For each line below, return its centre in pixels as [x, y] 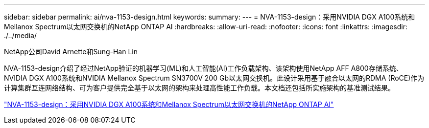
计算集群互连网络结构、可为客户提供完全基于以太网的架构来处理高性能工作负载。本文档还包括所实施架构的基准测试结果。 [199, 88]
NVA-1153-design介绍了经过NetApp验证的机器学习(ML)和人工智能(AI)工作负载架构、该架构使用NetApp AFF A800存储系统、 [203, 68]
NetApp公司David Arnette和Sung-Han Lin [71, 52]
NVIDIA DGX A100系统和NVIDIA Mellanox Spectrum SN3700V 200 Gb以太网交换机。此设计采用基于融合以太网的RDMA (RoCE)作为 [214, 78]
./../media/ [20, 35]
